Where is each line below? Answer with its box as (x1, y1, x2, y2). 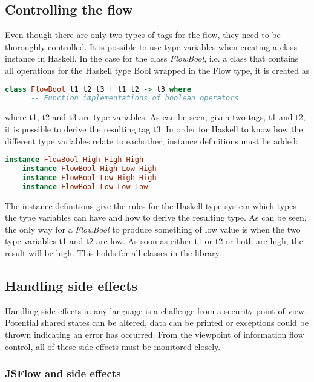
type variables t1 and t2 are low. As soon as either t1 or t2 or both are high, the (5, 235, 303, 247)
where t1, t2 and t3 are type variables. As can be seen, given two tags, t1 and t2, (5, 111, 306, 123)
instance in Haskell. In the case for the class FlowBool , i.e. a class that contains (5, 52, 299, 65)
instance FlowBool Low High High (22, 173, 157, 182)
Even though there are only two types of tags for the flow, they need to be (5, 28, 281, 41)
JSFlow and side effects (5, 366, 121, 381)
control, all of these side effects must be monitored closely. (5, 340, 221, 352)
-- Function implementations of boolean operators (30, 94, 239, 103)
